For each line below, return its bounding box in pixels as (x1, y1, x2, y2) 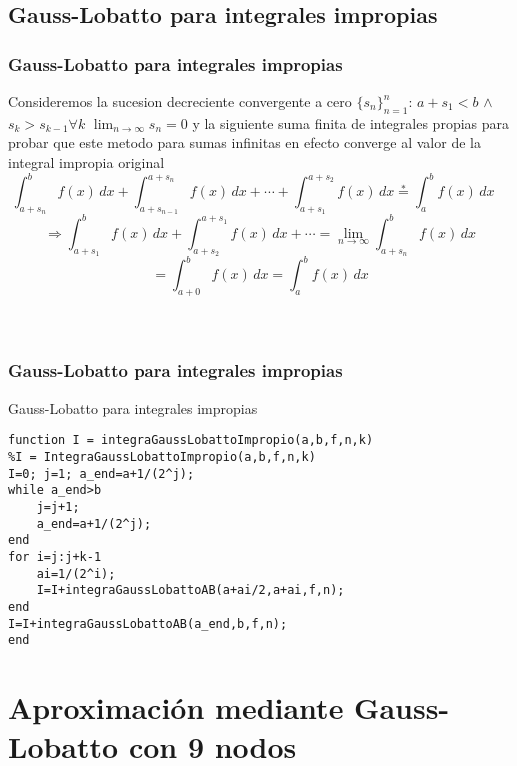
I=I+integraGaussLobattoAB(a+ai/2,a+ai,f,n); (36, 583, 345, 598)
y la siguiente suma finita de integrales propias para (192, 112, 510, 133)
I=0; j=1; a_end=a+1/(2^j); (8, 466, 195, 481)
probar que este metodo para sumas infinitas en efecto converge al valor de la (8, 132, 481, 153)
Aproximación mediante (8, 687, 344, 727)
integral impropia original (8, 151, 165, 172)
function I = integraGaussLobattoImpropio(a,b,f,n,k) (8, 433, 374, 448)
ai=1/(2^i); (36, 566, 116, 581)
